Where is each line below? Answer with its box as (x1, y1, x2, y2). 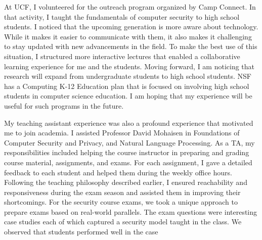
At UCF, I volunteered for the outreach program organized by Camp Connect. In (4, 2, 256, 12)
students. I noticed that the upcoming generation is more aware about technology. (4, 21, 258, 32)
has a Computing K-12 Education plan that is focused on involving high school (4, 80, 249, 91)
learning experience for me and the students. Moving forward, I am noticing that (4, 61, 255, 71)
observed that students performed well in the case (4, 226, 158, 237)
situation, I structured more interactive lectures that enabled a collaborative (4, 51, 240, 61)
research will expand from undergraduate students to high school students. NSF (4, 71, 251, 81)
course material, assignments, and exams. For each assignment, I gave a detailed (4, 157, 252, 167)
